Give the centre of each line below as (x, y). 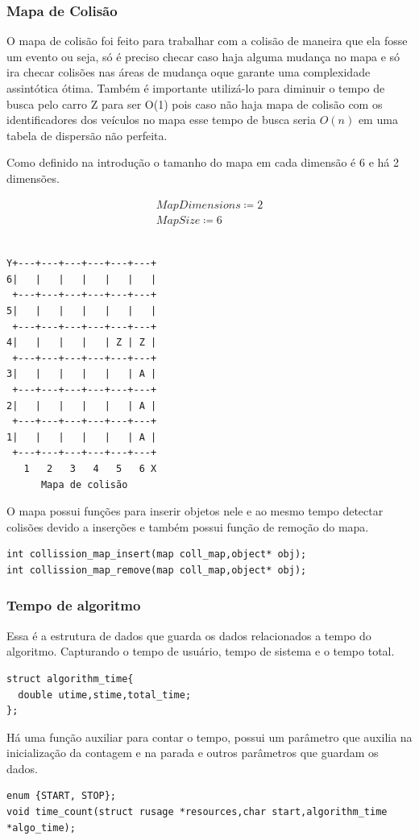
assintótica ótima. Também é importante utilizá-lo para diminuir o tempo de (196, 88)
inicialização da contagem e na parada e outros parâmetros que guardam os (193, 753)
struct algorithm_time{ (70, 679)
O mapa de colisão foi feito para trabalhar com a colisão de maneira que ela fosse (207, 41)
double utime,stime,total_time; (105, 695)
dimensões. (33, 178)
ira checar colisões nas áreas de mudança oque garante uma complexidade (189, 72)
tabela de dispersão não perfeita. (87, 135)
